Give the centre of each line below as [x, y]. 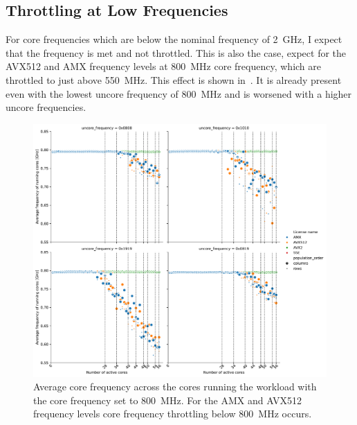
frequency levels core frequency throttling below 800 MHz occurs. [173, 414]
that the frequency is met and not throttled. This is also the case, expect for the [176, 52]
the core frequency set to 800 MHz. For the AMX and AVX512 [168, 400]
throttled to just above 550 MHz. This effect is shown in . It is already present [174, 79]
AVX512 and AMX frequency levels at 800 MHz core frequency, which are [163, 66]
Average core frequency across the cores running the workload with [175, 387]
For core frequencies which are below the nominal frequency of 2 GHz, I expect [174, 39]
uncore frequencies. [46, 107]
